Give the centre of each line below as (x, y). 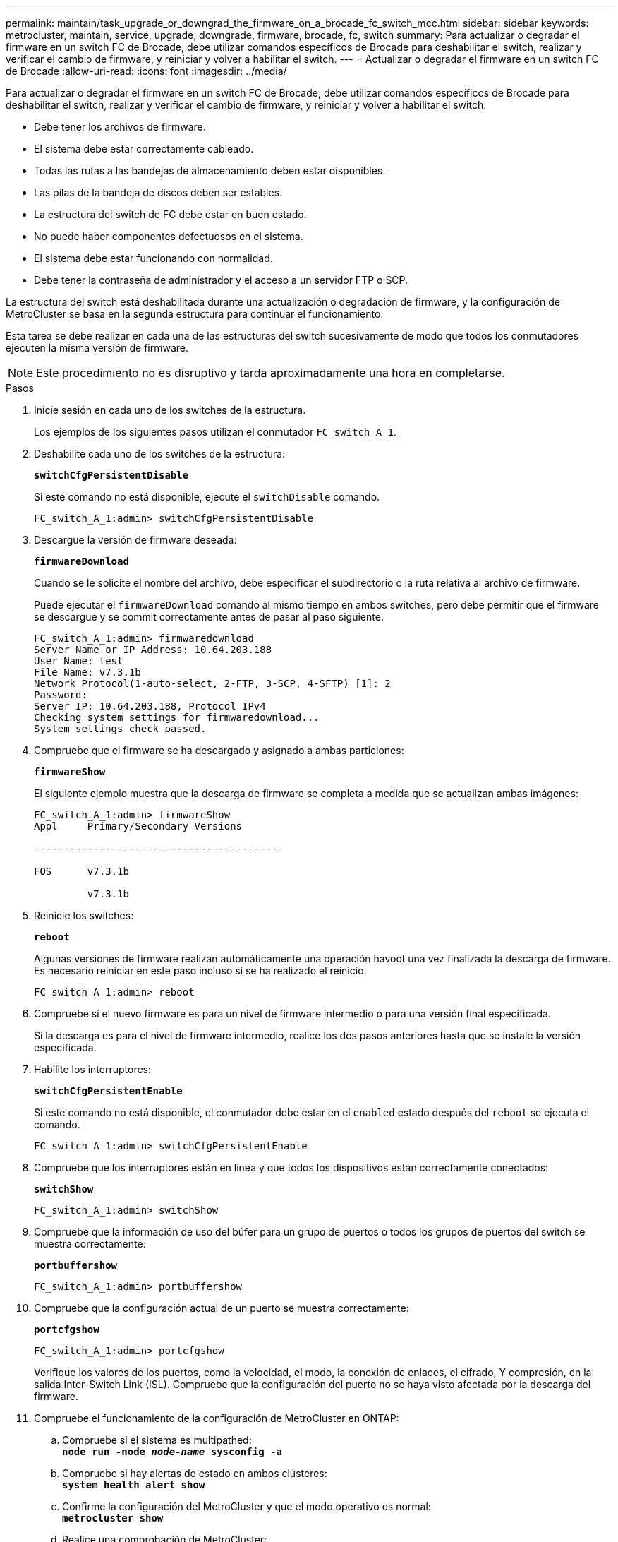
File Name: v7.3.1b (87, 672)
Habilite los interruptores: (93, 1069)
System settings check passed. (120, 729)
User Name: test (79, 661)
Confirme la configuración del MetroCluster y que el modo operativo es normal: (247, 1506)
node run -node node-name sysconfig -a (172, 1452)
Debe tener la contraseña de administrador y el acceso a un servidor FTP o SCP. (221, 280)
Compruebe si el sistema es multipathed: (157, 1440)
